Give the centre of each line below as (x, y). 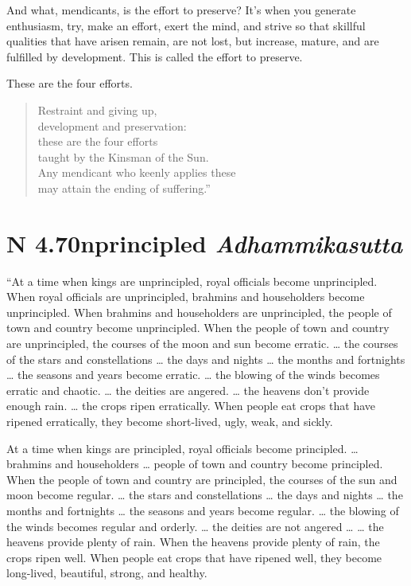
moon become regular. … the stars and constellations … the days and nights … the (205, 495)
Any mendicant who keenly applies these (137, 172)
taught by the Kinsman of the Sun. (123, 156)
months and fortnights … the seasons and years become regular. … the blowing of (203, 510)
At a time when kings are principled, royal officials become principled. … (182, 448)
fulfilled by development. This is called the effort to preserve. (155, 56)
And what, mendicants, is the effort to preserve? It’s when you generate (181, 10)
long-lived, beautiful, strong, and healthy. (107, 573)
